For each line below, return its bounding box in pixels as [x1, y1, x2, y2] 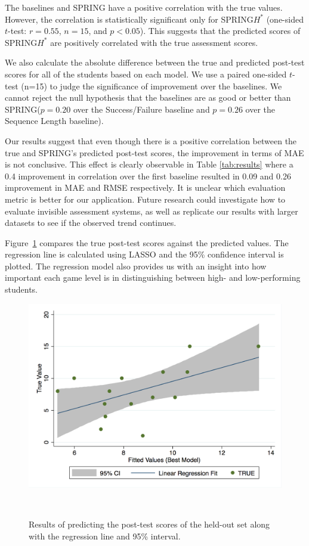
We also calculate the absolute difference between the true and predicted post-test [5, 56, 305, 69]
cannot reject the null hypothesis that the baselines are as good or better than [5, 91, 291, 104]
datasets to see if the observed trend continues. [5, 216, 177, 229]
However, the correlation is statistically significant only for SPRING [5, 13, 254, 25]
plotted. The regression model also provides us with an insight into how [5, 259, 267, 272]
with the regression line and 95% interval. [29, 529, 181, 542]
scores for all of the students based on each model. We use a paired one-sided [5, 67, 287, 80]
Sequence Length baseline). [5, 114, 104, 127]
